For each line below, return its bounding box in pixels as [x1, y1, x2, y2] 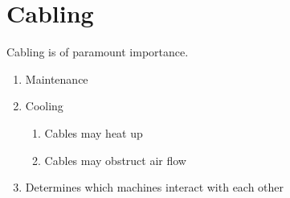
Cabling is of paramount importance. [6, 43, 189, 60]
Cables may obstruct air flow [44, 151, 186, 168]
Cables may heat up [44, 124, 143, 141]
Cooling [25, 97, 63, 114]
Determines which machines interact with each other [25, 179, 284, 196]
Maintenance [25, 70, 88, 87]
